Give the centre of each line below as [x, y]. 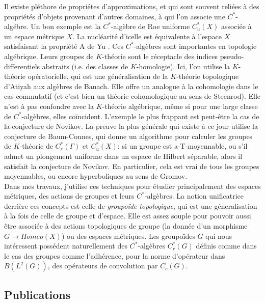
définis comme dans [226, 246]
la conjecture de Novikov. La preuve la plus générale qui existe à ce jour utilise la [131, 126]
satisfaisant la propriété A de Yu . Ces [64, 46]
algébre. [16, 26]
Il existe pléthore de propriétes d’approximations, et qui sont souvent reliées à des [132, 6]
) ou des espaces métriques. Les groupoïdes [128, 236]
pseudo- [232, 56]
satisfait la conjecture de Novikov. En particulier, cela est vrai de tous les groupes [132, 166]
